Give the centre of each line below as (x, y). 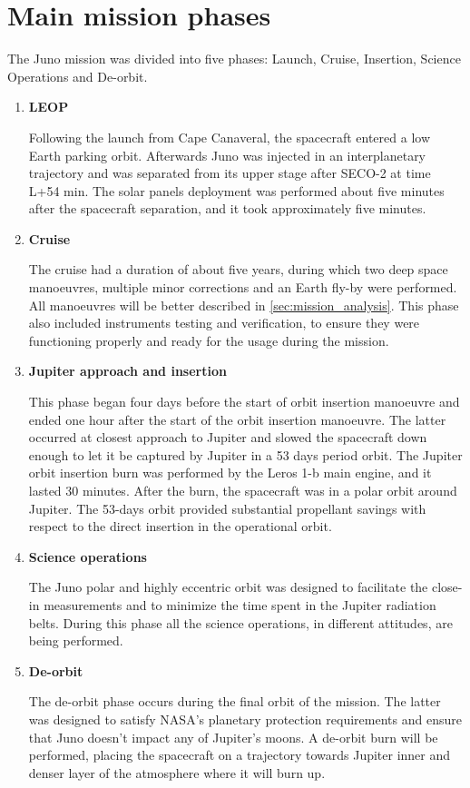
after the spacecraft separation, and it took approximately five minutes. (227, 208)
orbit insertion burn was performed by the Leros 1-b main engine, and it (230, 473)
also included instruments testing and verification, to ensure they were (224, 323)
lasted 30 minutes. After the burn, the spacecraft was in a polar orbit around (243, 490)
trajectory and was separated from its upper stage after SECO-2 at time (230, 173)
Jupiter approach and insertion (127, 371)
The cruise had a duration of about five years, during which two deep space (238, 269)
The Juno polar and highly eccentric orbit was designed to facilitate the (228, 587)
